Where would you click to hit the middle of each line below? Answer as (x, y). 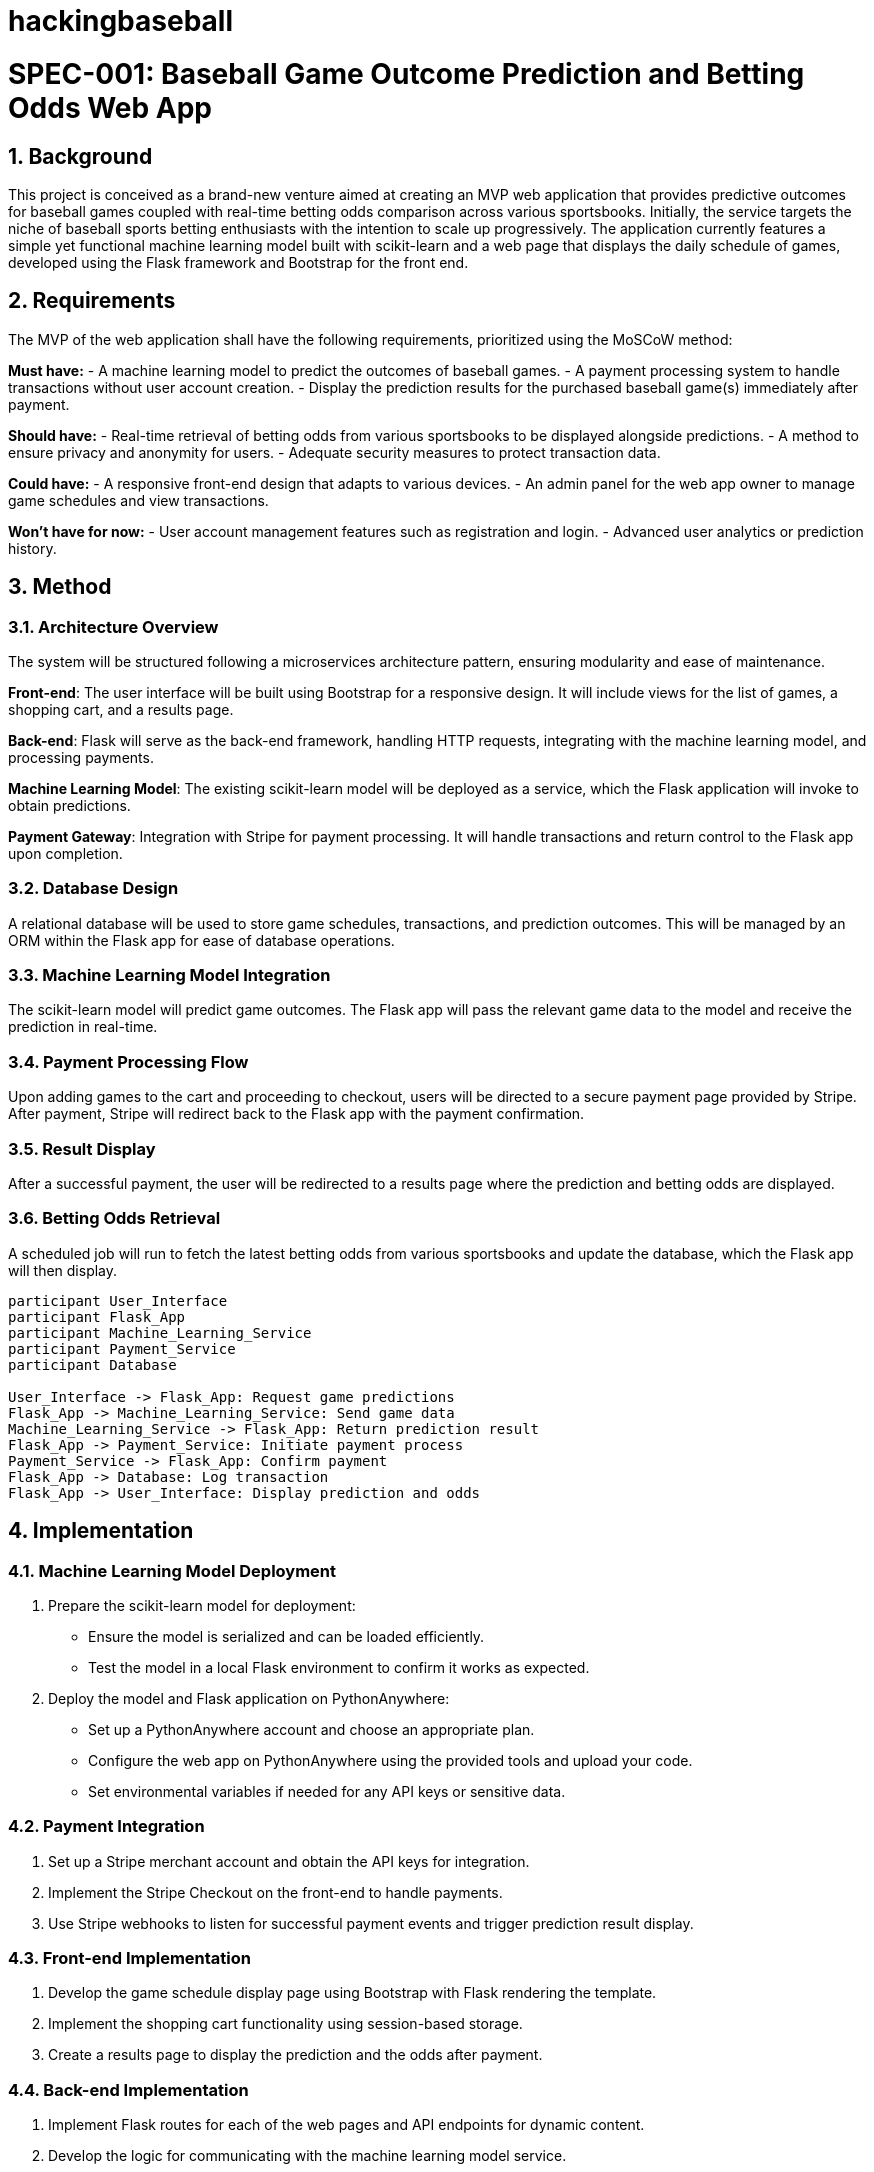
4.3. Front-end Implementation (129, 1958)
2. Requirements (92, 301)
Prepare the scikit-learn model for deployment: (202, 1605)
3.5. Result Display (82, 1148)
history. (32, 548)
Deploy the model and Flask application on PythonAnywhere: (249, 1698)
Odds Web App (110, 107)
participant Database (92, 1364)
